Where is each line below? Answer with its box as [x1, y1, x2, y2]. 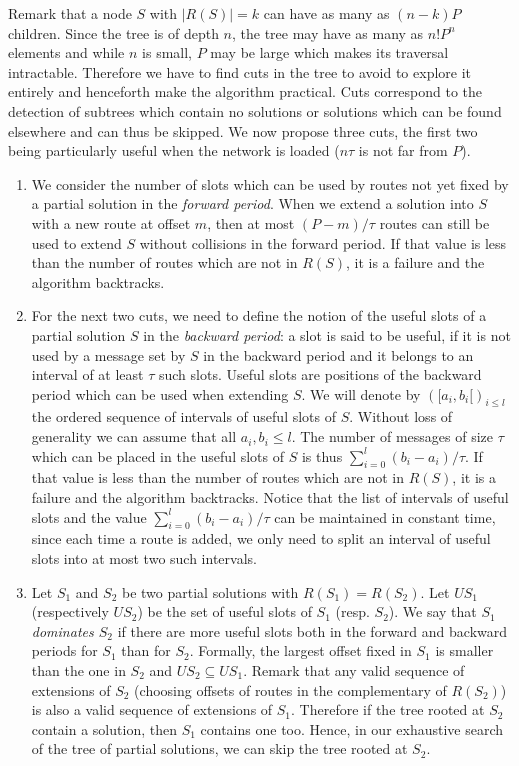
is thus [301, 445, 343, 466]
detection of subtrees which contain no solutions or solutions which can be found [8, 100, 502, 121]
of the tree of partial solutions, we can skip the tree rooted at [31, 738, 408, 759]
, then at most [207, 212, 295, 233]
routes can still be [379, 212, 490, 233]
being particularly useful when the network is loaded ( [8, 140, 340, 161]
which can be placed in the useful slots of [31, 445, 285, 466]
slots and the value [31, 506, 147, 527]
